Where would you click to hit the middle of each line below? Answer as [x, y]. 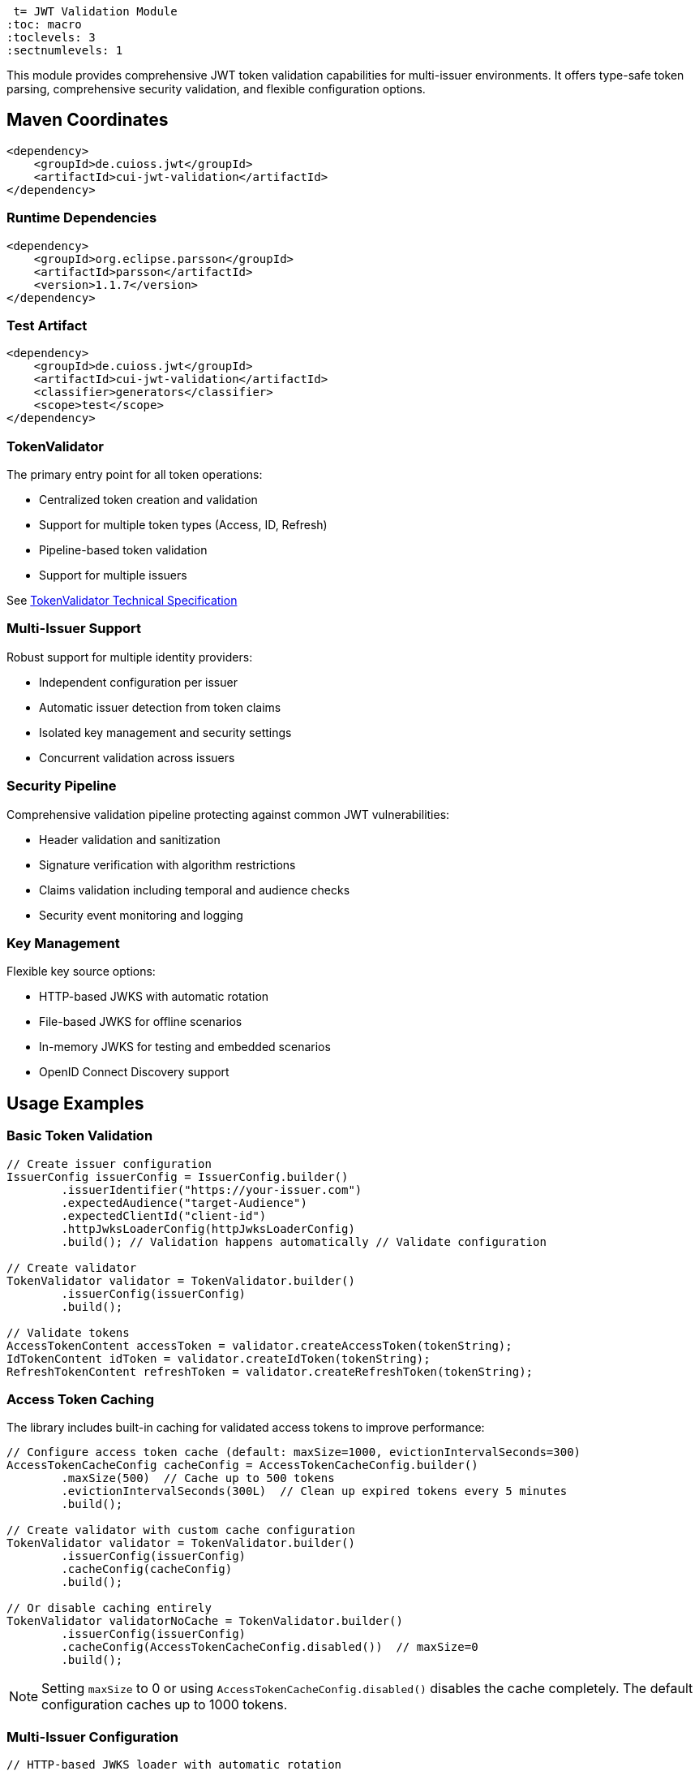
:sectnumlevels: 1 [65, 50]
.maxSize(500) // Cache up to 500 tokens [198, 1478]
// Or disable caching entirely [109, 1608]
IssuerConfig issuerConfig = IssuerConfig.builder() [178, 1176]
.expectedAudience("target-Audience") [184, 1202]
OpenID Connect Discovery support [134, 1072]
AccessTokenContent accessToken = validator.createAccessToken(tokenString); [259, 1345]
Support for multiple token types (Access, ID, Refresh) [183, 525]
